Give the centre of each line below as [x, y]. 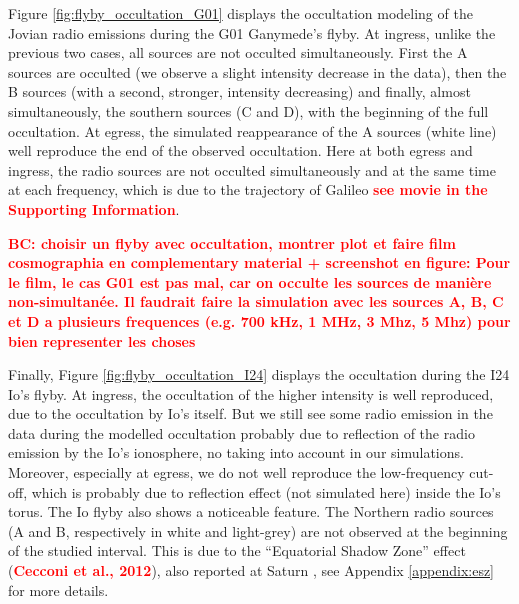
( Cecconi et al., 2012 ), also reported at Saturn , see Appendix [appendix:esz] [251, 570]
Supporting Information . [94, 208]
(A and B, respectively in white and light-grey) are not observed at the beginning [258, 530]
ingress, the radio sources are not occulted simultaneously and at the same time [252, 169]
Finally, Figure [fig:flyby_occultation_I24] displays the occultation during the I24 [259, 374]
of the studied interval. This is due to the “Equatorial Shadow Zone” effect [237, 550]
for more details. [58, 589]
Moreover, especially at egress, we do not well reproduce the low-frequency [236, 472]
